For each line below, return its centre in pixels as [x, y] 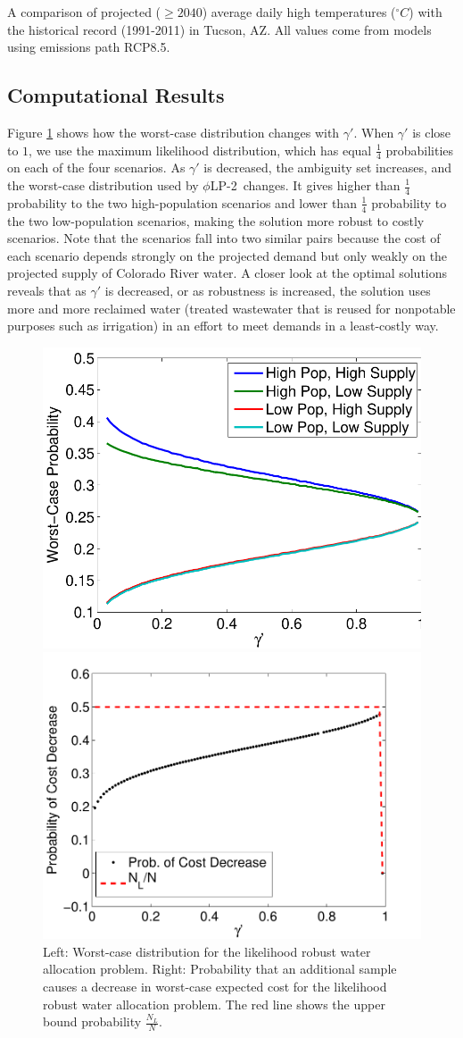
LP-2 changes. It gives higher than [305, 185]
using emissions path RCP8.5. [89, 47]
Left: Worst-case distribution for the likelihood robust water [207, 951]
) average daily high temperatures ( [299, 12]
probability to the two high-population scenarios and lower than [182, 202]
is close [432, 132]
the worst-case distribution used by [103, 185]
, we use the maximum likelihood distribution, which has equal [200, 150]
